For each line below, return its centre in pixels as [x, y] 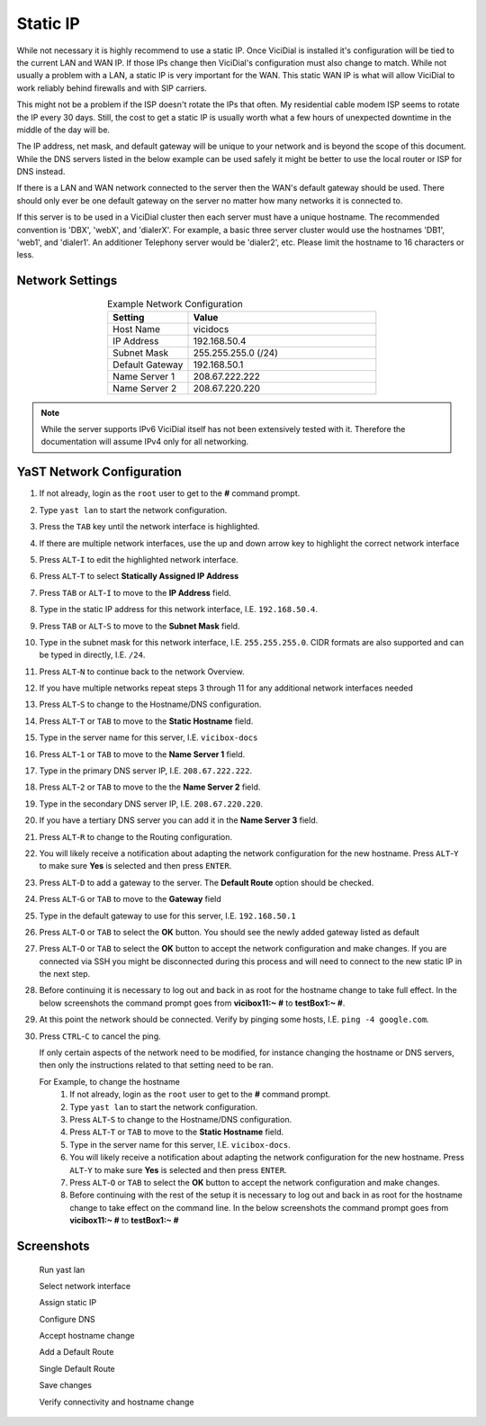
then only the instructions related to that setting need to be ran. [156, 1065]
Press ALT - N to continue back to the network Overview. [142, 672]
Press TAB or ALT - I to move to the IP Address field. [135, 592]
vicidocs [211, 329]
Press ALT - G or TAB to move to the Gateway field [130, 899]
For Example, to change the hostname [109, 1081]
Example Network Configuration [175, 303]
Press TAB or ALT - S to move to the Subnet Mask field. [139, 626]
